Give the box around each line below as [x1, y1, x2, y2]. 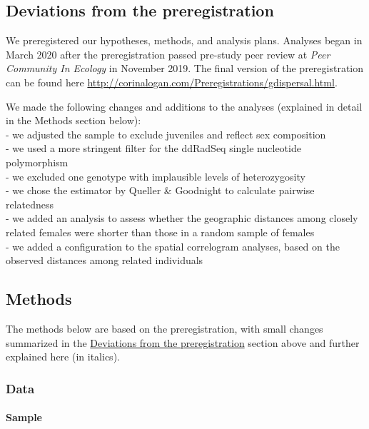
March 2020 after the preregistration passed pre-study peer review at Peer [6, 46, 330, 61]
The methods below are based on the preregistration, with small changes [6, 321, 323, 335]
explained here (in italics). [6, 349, 120, 364]
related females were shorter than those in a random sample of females [6, 224, 315, 239]
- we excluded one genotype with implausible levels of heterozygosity [6, 168, 305, 183]
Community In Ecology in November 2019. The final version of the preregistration [6, 61, 364, 76]
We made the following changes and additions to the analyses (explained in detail [6, 99, 363, 113]
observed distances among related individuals [6, 253, 203, 268]
